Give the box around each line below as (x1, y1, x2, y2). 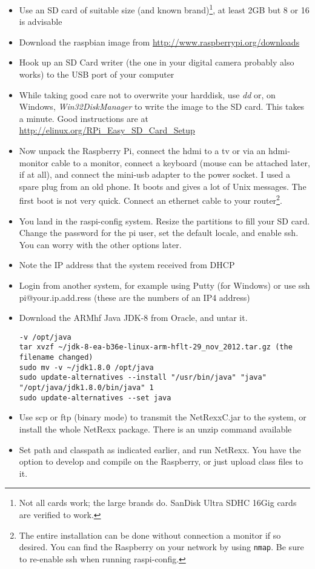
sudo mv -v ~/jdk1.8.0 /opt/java (19, 363, 154, 372)
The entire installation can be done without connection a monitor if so (19, 528, 281, 541)
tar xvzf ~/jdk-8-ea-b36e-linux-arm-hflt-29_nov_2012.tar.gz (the (19, 343, 293, 352)
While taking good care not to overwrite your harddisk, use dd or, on (19, 88, 276, 101)
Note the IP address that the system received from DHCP (19, 258, 235, 271)
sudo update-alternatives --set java (19, 393, 171, 402)
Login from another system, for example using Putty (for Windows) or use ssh (19, 279, 310, 291)
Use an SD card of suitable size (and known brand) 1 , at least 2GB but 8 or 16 (19, 2, 310, 16)
